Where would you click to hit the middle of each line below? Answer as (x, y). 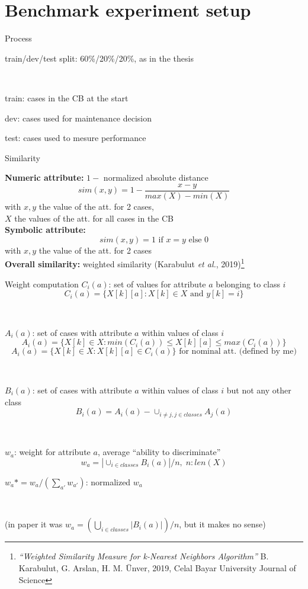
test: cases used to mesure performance (76, 138)
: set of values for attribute (157, 284)
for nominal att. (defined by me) (238, 352)
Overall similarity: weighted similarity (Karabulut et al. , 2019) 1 (125, 263)
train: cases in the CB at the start (67, 97)
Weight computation (42, 284)
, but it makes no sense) (222, 524)
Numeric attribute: (44, 177)
